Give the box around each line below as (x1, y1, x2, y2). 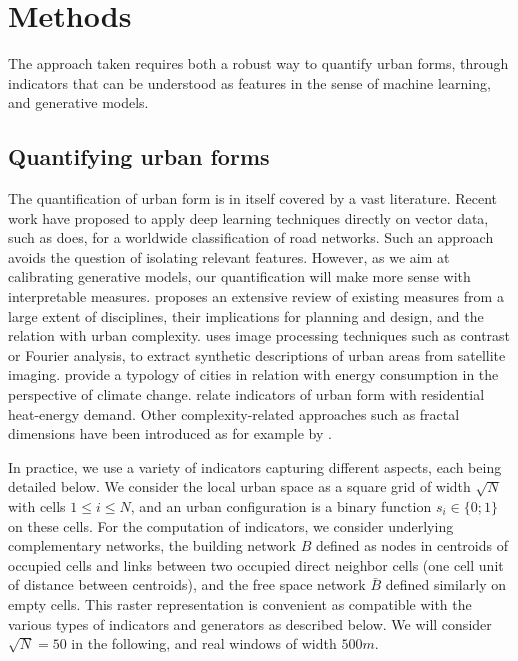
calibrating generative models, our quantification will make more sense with (8, 266, 471, 287)
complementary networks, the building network (8, 535, 296, 556)
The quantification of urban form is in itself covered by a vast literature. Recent (8, 188, 498, 209)
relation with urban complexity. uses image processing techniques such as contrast (8, 325, 511, 346)
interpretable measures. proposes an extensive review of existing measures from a (8, 286, 504, 307)
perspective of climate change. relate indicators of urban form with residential (8, 384, 485, 405)
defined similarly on (385, 574, 506, 595)
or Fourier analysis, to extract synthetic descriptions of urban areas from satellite (8, 344, 506, 365)
